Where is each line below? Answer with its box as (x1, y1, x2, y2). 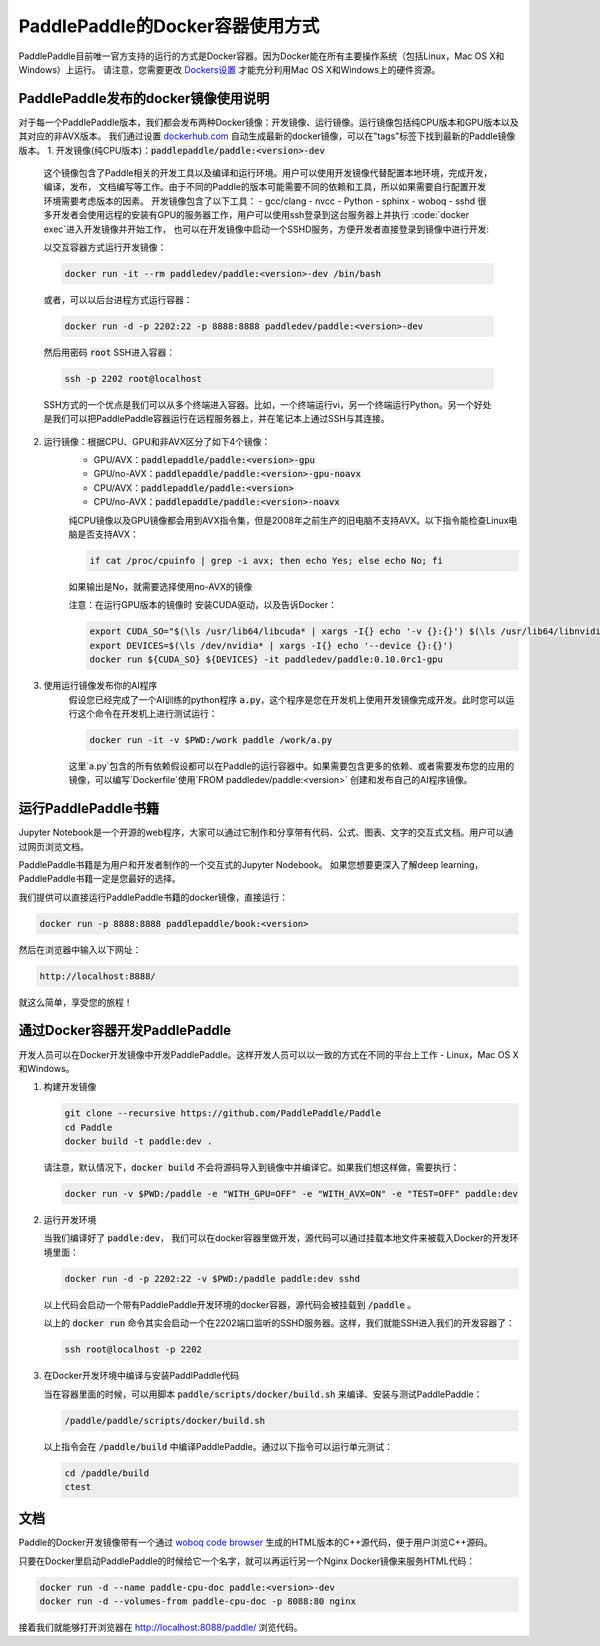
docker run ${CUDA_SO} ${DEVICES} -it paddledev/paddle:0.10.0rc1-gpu (89, 654, 444, 665)
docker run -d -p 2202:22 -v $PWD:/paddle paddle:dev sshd (64, 1273, 360, 1284)
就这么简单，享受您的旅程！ (18, 996, 133, 1008)
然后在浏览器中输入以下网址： (18, 943, 142, 955)
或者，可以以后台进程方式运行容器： (43, 293, 193, 305)
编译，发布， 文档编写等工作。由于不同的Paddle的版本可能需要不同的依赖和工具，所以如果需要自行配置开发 (43, 181, 487, 193)
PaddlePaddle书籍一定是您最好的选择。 (18, 873, 181, 885)
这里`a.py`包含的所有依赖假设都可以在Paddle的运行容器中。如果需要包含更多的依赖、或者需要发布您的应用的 (68, 760, 515, 772)
